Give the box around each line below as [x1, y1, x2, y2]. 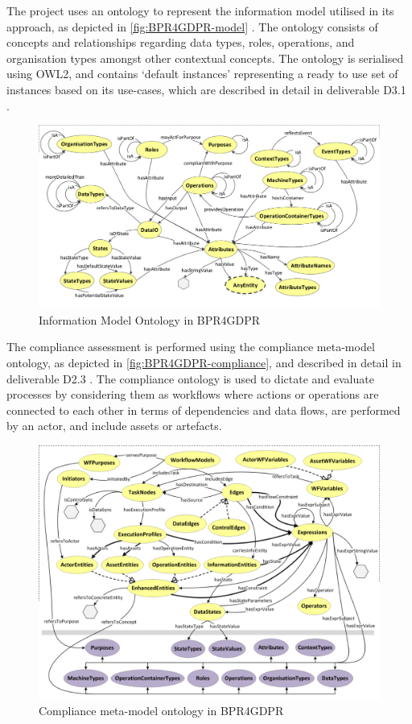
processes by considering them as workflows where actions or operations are [6, 386, 379, 403]
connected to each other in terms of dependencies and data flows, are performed [6, 401, 401, 418]
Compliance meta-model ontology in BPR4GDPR [39, 702, 284, 719]
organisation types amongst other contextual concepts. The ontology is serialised [6, 49, 404, 66]
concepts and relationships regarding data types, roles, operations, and [6, 34, 355, 51]
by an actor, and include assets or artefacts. [6, 417, 222, 434]
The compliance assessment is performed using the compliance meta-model [6, 338, 375, 355]
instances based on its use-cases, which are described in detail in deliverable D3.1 [6, 81, 406, 97]
